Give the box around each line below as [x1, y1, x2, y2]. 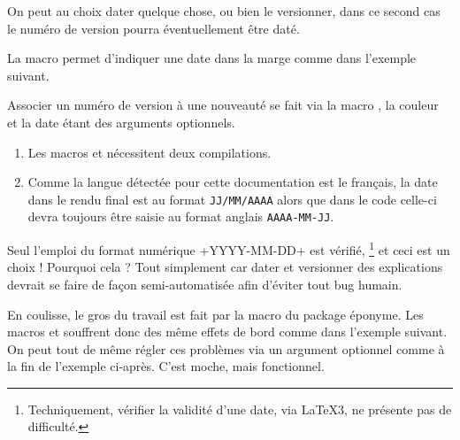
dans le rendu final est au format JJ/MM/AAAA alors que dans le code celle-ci [27, 189, 437, 208]
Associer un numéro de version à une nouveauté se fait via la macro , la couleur [7, 96, 439, 114]
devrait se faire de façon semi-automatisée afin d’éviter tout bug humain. [7, 274, 402, 293]
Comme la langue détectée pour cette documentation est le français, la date [27, 173, 438, 191]
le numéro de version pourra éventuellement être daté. [7, 19, 300, 37]
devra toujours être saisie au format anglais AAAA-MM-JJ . [27, 207, 334, 226]
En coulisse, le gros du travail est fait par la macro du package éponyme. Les [7, 305, 424, 323]
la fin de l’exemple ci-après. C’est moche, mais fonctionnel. [7, 357, 325, 375]
